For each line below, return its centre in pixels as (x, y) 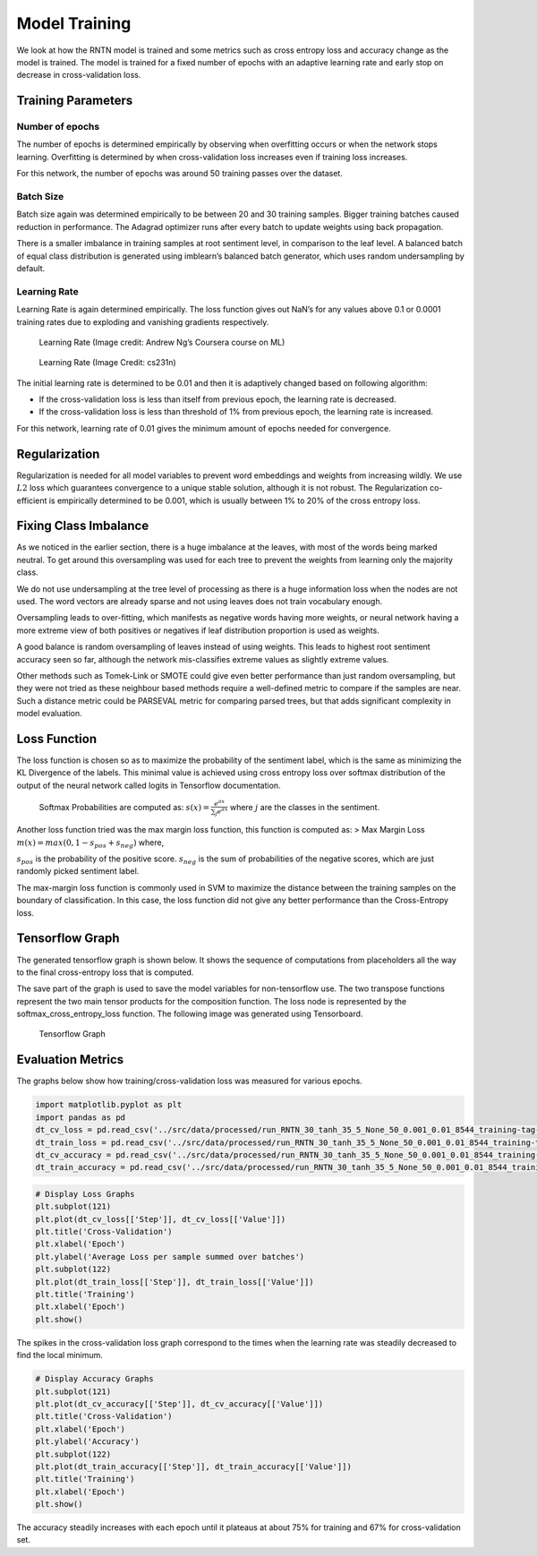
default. (31, 268)
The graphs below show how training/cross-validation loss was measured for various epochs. (189, 1081)
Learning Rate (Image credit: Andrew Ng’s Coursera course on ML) (162, 342)
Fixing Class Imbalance (83, 526)
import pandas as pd (80, 1117)
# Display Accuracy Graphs (94, 1379)
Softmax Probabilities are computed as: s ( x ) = (124, 807)
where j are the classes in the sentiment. (305, 807)
